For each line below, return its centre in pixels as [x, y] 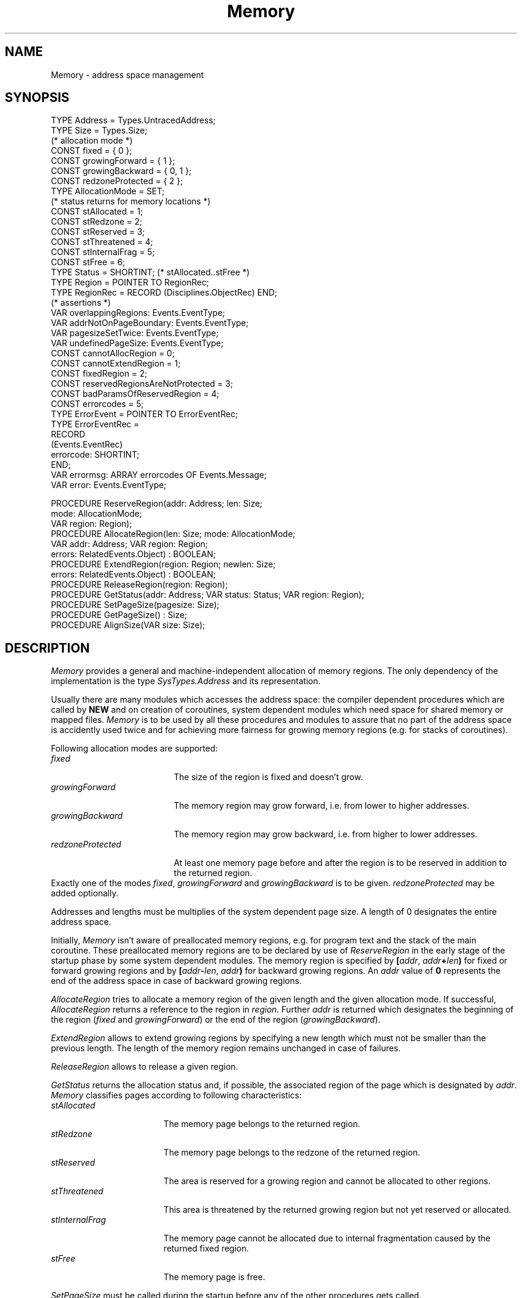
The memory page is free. [214, 1277]
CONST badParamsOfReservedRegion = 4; [135, 394]
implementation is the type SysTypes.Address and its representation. [186, 681]
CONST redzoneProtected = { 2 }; [117, 181]
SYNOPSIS [37, 98]
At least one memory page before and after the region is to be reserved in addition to [340, 863]
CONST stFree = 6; [88, 262]
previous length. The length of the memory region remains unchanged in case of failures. [226, 1048]
